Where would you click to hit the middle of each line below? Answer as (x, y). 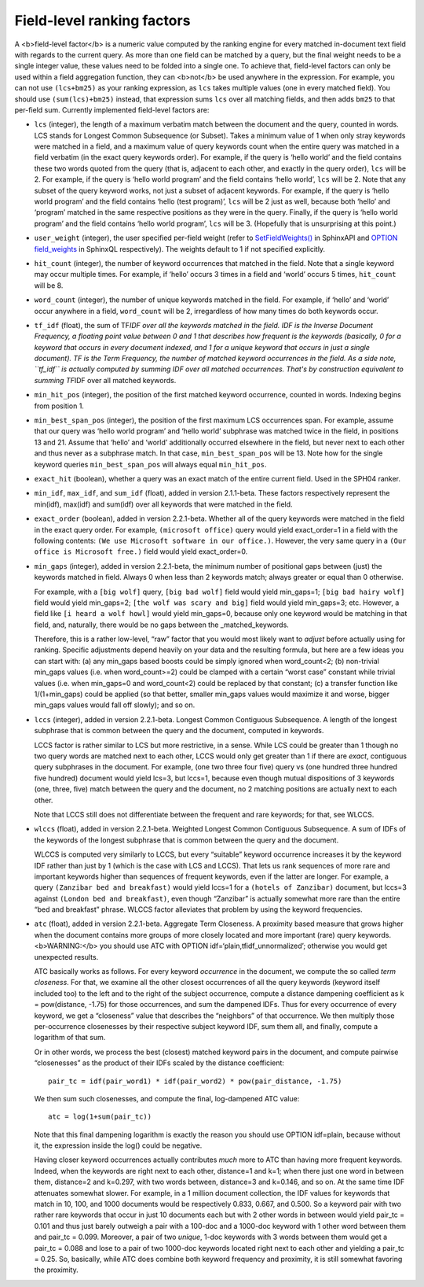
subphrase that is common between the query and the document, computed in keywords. (179, 731)
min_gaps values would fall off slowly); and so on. (115, 705)
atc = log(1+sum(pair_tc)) (100, 1117)
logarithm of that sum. (70, 1038)
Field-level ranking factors (102, 20)
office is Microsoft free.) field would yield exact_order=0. (141, 551)
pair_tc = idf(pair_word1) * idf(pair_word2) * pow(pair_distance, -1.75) (195, 1081)
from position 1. (59, 406)
